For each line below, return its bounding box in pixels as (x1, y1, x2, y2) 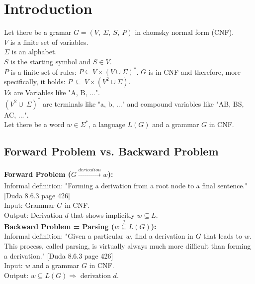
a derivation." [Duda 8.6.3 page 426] (4, 250, 113, 261)
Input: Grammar (4, 200, 55, 210)
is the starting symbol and (10, 56, 91, 66)
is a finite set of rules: (10, 66, 77, 76)
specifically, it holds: (4, 76, 66, 86)
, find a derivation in (131, 231, 193, 241)
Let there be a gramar (4, 27, 72, 37)
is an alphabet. (11, 46, 57, 57)
